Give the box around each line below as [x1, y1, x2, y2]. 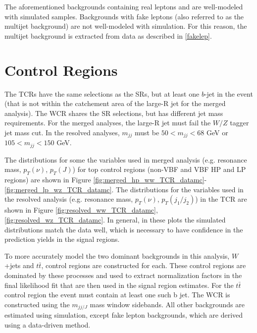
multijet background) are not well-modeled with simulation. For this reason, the [4, 21, 247, 31]
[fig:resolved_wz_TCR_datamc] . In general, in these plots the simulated [4, 214, 226, 224]
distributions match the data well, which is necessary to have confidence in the [4, 224, 243, 234]
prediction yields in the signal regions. [4, 234, 120, 244]
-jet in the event [204, 88, 253, 99]
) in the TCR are [195, 194, 247, 204]
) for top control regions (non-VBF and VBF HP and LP [72, 164, 246, 174]
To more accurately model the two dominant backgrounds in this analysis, [4, 250, 230, 261]
